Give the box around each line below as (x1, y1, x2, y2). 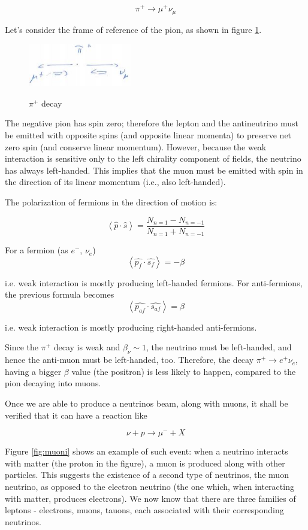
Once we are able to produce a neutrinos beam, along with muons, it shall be (5, 397, 288, 409)
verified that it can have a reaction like (5, 408, 147, 421)
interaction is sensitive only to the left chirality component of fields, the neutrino (5, 152, 301, 165)
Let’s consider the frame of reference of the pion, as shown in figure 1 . (5, 23, 262, 35)
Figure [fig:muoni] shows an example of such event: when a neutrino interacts (5, 445, 288, 458)
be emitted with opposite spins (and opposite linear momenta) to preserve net (5, 128, 292, 141)
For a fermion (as (5, 244, 68, 256)
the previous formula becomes (5, 288, 114, 301)
